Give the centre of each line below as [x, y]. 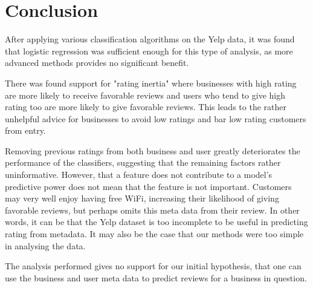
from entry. [25, 130]
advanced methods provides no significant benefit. [97, 63]
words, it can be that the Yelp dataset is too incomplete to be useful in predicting [156, 222]
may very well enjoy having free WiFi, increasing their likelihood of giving [142, 198]
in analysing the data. [45, 245]
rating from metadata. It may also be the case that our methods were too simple [154, 234]
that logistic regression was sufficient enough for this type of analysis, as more [149, 51]
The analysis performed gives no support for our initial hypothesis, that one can [153, 266]
